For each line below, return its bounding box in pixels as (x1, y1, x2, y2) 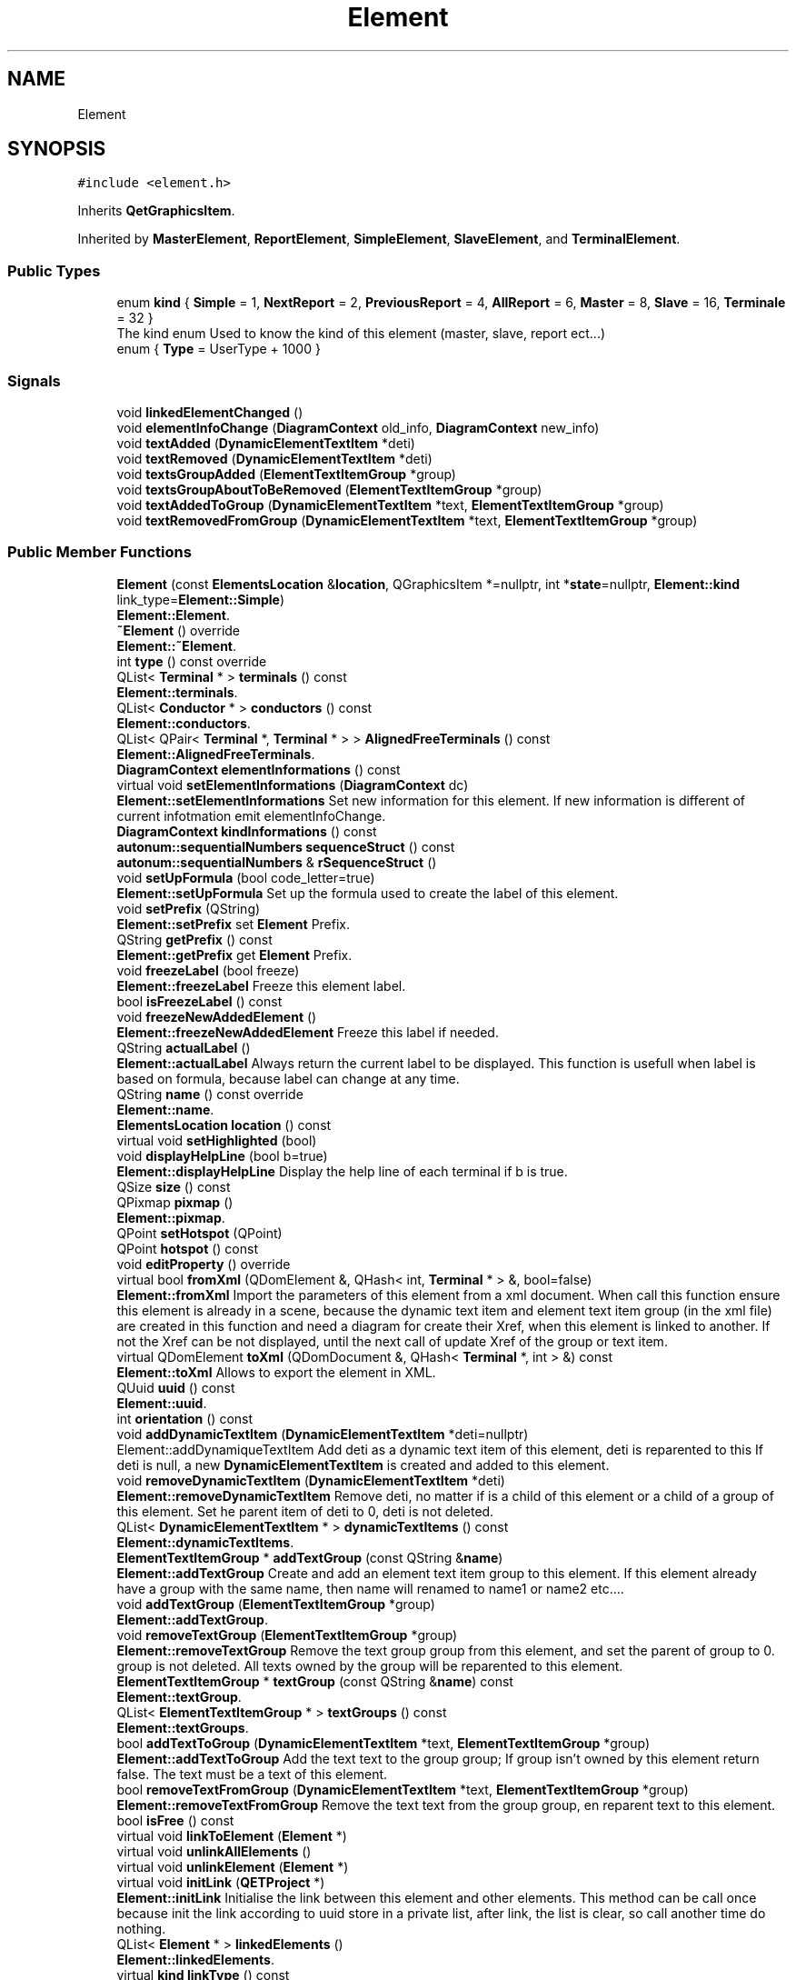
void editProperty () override (116, 1255, 291, 1272)
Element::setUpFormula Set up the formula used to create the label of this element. (116, 885, 619, 901)
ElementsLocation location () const (116, 1116, 332, 1133)
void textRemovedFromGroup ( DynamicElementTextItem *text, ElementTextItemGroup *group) (116, 512, 698, 528)
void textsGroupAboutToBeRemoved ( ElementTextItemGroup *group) (116, 481, 542, 497)
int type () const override (116, 653, 267, 669)
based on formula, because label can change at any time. (116, 1070, 460, 1086)
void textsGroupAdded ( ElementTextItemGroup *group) (116, 465, 456, 482)
